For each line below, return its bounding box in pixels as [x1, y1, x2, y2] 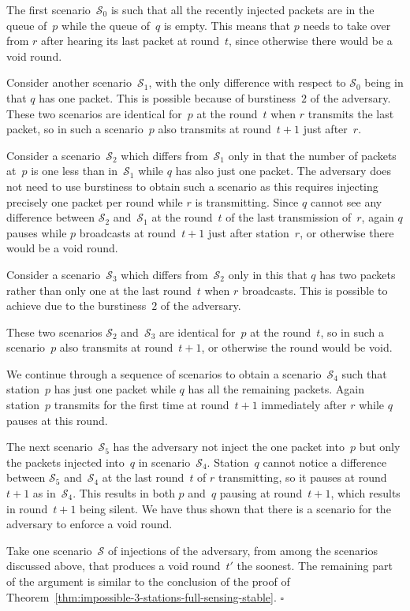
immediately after [261, 397, 347, 413]
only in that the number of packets [228, 147, 397, 163]
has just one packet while [54, 381, 176, 397]
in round [6, 500, 48, 516]
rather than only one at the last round [6, 281, 192, 298]
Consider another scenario [6, 74, 132, 91]
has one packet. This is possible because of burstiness [39, 89, 296, 106]
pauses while [6, 224, 67, 240]
